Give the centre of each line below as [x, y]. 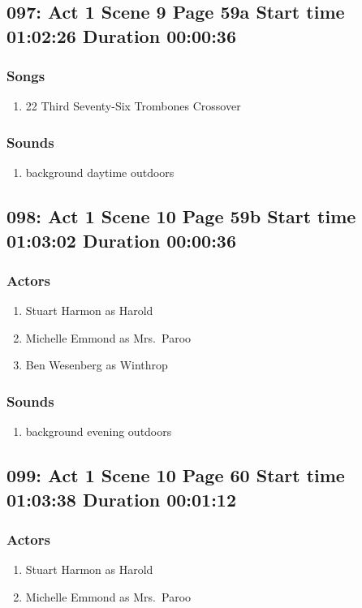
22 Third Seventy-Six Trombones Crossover [133, 106]
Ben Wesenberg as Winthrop [97, 365]
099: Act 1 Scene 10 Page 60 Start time [176, 475]
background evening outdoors [99, 431]
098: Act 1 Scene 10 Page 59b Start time [181, 216]
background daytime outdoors [100, 172]
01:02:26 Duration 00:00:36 [121, 35]
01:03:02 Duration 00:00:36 [121, 240]
